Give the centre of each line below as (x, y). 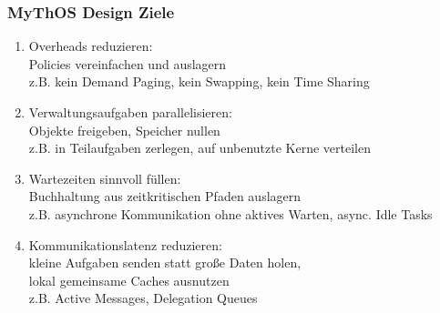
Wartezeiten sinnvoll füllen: (105, 178)
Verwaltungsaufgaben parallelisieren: (130, 112)
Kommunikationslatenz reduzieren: (125, 244)
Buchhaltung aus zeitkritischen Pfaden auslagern (165, 196)
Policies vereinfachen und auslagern (128, 63)
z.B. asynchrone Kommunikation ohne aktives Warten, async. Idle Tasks (230, 213)
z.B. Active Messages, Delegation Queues (143, 298)
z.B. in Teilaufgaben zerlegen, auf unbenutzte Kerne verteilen (200, 148)
